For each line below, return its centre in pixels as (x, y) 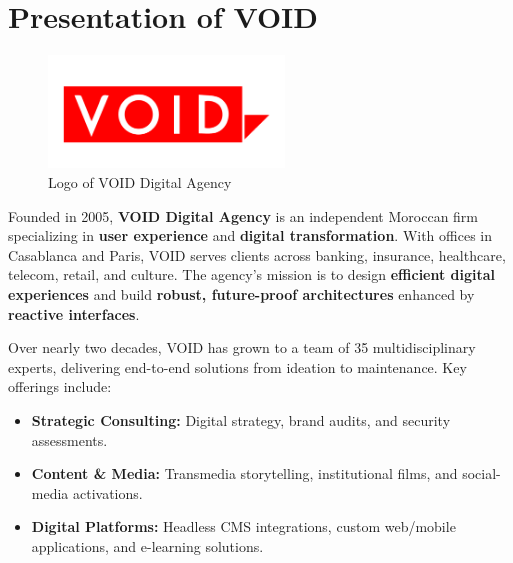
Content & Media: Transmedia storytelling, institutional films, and (244, 473)
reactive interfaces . (74, 313)
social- (481, 473)
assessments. (69, 439)
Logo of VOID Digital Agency (140, 182)
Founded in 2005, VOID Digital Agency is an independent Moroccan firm (243, 215)
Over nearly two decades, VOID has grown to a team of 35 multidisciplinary (242, 347)
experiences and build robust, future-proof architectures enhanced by (241, 294)
